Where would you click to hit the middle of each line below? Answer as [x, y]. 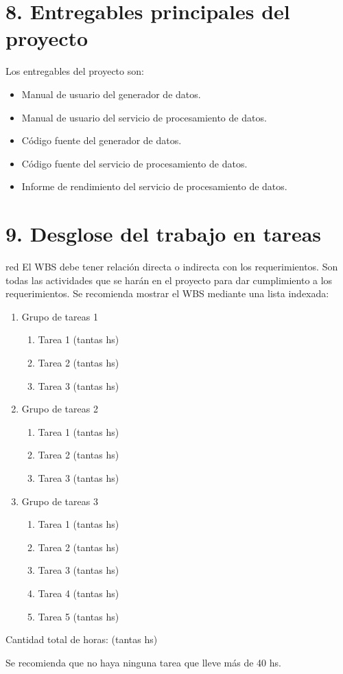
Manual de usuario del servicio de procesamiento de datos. [144, 117]
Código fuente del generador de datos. [102, 140]
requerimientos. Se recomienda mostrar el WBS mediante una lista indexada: [167, 293]
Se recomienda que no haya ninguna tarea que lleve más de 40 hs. [143, 662]
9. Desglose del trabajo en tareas [164, 234]
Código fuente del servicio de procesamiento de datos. [134, 163]
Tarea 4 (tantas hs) [79, 593]
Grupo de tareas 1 [60, 316]
